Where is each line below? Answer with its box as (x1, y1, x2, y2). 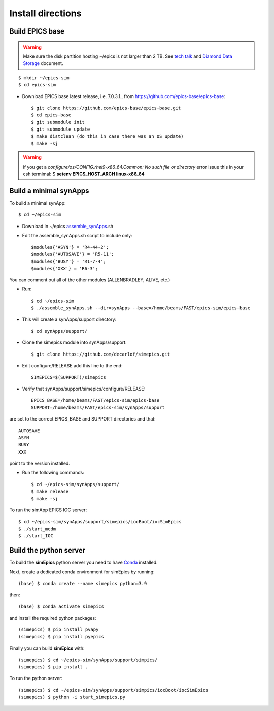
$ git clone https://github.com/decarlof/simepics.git (31, 351, 170, 357)
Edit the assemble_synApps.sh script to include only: (22, 233, 132, 239)
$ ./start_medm (18, 526, 56, 532)
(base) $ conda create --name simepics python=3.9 (18, 580, 147, 586)
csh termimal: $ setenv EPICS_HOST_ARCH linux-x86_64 (23, 171, 145, 177)
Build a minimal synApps (9, 186, 89, 195)
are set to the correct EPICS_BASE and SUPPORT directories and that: (9, 416, 156, 422)
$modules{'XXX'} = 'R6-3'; (31, 266, 98, 271)
